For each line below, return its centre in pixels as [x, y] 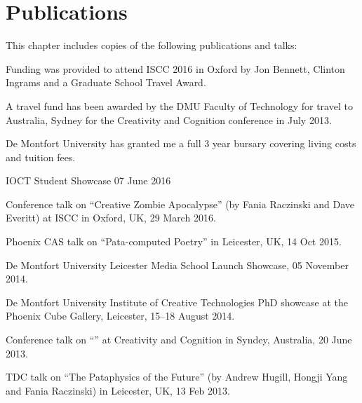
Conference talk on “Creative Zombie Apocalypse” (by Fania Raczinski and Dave [180, 204]
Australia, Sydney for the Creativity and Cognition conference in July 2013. [169, 119]
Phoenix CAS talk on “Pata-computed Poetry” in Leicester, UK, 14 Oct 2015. [174, 241]
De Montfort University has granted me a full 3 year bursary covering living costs [181, 143]
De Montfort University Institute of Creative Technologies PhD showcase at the [177, 302]
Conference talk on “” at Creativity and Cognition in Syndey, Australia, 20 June [179, 340]
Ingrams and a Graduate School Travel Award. [106, 82]
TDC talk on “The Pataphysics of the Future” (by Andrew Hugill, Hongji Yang [177, 377]
